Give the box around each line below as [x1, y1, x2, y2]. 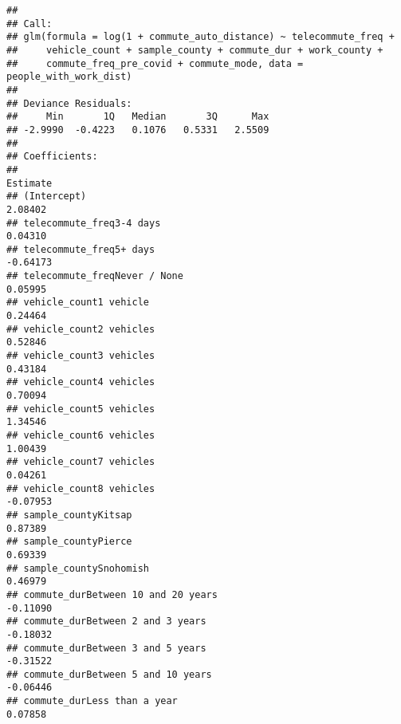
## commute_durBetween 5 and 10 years [6, 668, 212, 680]
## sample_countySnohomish [6, 562, 149, 574]
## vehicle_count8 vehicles [6, 482, 155, 494]
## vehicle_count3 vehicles [6, 350, 155, 362]
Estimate [6, 177, 53, 189]
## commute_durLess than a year [6, 695, 178, 707]
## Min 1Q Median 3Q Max [6, 111, 269, 123]
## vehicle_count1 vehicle [6, 297, 149, 309]
